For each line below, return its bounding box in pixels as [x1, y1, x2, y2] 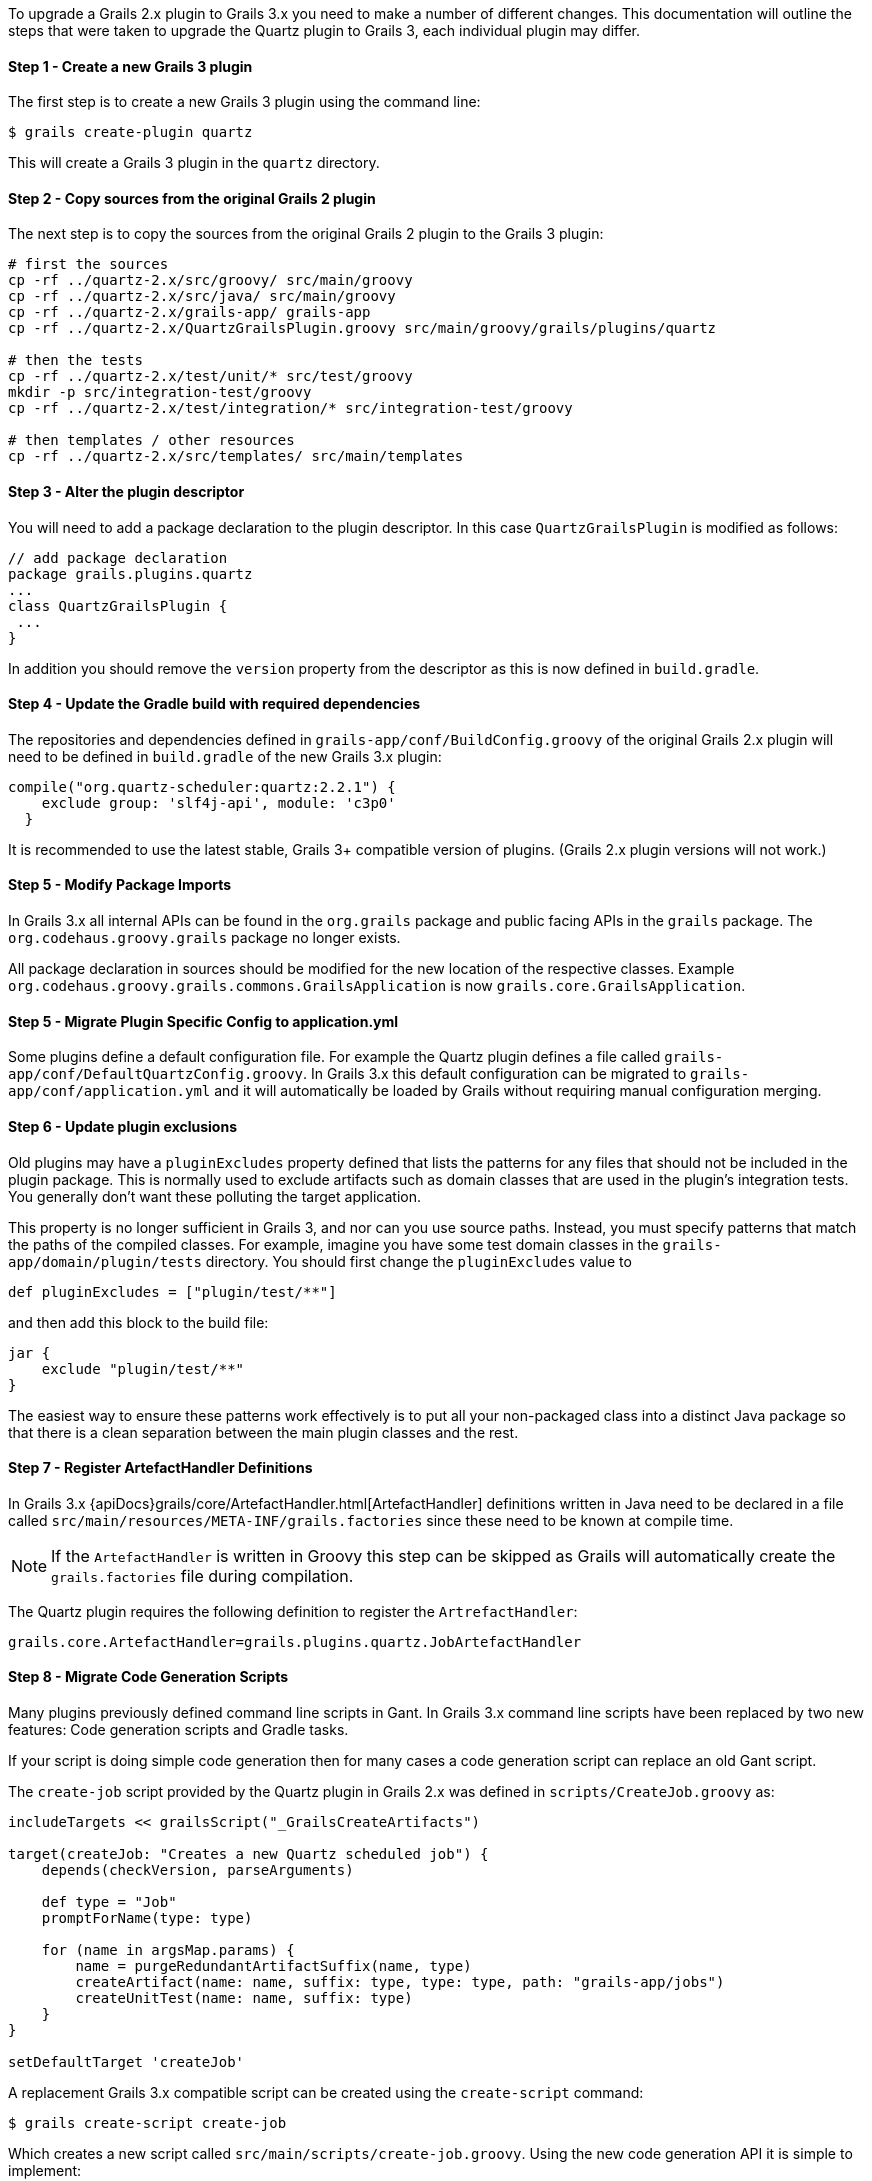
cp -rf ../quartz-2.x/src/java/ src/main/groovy [8, 288, 396, 305]
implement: [8, 2161, 82, 2179]
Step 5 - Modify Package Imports [8, 876, 232, 894]
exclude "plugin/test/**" [41, 1360, 245, 1377]
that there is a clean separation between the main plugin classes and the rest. [8, 1423, 519, 1441]
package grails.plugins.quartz [8, 565, 253, 582]
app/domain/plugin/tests [8, 1253, 202, 1270]
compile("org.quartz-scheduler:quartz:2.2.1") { [8, 778, 396, 795]
